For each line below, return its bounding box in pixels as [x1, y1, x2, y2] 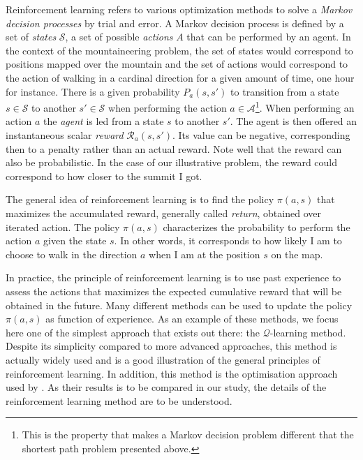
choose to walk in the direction [6, 246, 138, 261]
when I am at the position [149, 246, 260, 261]
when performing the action [108, 100, 227, 114]
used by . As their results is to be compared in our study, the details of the [6, 380, 327, 394]
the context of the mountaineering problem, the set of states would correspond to [6, 43, 353, 57]
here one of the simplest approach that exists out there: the [6, 325, 260, 339]
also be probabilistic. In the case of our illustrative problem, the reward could [6, 155, 338, 170]
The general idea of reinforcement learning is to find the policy [6, 192, 274, 207]
